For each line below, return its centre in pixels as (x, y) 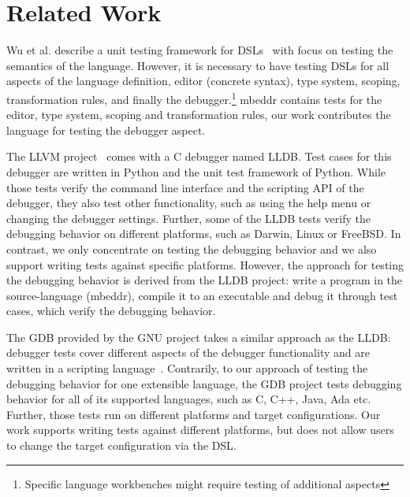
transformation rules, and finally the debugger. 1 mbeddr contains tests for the (194, 98)
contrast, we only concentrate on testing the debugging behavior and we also (192, 248)
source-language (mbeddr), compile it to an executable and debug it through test (202, 295)
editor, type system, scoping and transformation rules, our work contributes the (199, 115)
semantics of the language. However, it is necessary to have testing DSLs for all (198, 65)
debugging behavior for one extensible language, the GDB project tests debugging (204, 383)
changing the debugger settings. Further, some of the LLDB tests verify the (188, 218)
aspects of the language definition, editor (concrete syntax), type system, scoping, (203, 81)
